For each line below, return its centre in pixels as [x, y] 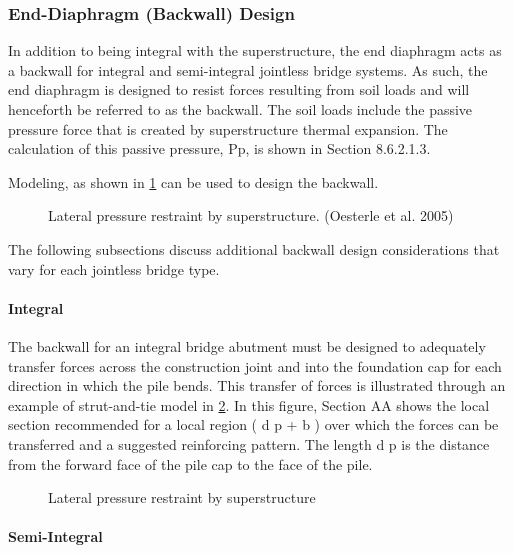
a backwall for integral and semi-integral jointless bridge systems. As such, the [248, 69]
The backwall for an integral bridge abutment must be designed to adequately [247, 345]
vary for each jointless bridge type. [114, 268]
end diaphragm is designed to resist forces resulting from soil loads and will [239, 89]
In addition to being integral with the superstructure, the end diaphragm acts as [255, 50]
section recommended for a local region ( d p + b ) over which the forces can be [253, 424]
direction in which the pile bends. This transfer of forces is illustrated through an [257, 385]
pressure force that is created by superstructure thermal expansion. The [228, 128]
